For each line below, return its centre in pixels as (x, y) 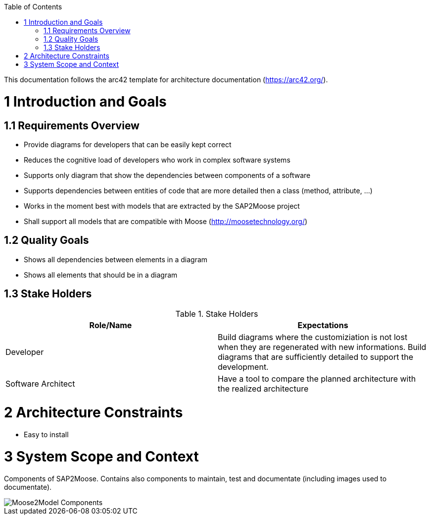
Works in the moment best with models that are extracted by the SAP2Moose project (162, 206)
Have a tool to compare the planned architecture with (317, 378)
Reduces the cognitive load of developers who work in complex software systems (157, 160)
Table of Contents (33, 7)
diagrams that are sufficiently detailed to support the (315, 357)
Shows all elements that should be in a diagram (101, 275)
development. (243, 367)
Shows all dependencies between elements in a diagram (116, 259)
